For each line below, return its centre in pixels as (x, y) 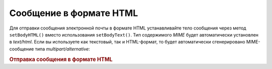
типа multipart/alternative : (62, 49)
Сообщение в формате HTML (74, 13)
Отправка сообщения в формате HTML (61, 59)
